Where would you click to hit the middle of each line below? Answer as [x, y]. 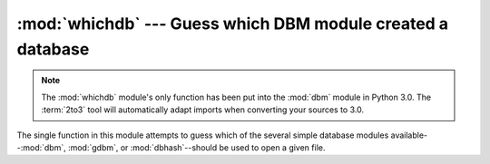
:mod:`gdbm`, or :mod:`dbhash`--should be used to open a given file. [197, 147]
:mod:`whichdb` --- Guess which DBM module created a [233, 24]
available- [409, 135]
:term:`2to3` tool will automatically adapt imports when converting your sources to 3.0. [203, 110]
